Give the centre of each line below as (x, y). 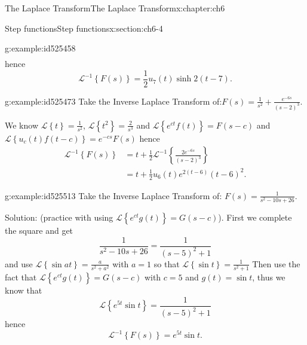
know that (24, 290)
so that (167, 263)
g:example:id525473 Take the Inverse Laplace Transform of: (113, 101)
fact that (21, 277)
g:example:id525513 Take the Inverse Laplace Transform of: (113, 195)
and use (19, 263)
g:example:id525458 (40, 48)
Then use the (276, 263)
